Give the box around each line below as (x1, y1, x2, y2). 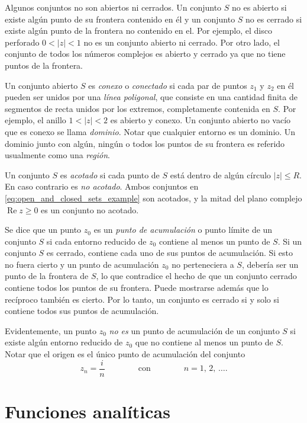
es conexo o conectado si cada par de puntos (88, 79, 247, 91)
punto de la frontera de (5, 270, 89, 282)
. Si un (277, 235, 302, 247)
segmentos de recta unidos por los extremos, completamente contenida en (5, 102, 270, 114)
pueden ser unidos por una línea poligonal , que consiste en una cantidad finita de (5, 91, 298, 103)
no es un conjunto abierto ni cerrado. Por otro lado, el (83, 36, 280, 48)
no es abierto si (232, 1, 287, 13)
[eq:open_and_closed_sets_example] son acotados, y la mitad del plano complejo (5, 191, 302, 204)
